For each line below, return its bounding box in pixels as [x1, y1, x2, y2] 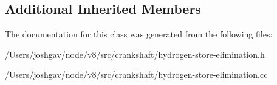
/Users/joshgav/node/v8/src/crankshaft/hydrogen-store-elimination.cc [5, 68, 268, 81]
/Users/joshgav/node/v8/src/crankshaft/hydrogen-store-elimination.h [5, 48, 265, 60]
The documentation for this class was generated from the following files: [5, 28, 273, 40]
